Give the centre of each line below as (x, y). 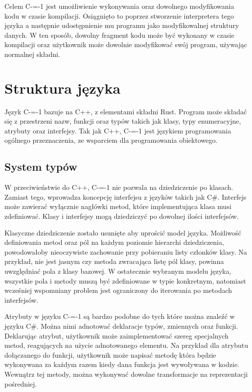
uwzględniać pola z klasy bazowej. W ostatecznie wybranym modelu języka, (118, 271)
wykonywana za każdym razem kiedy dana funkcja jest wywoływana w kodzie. (122, 364)
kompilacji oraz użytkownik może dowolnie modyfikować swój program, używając (126, 44)
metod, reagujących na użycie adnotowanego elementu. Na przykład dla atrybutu (126, 345)
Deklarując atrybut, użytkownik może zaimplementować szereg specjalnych (117, 335)
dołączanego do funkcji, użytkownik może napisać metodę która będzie (110, 354)
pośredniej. (21, 383)
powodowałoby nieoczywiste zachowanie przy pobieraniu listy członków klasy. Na (126, 251)
